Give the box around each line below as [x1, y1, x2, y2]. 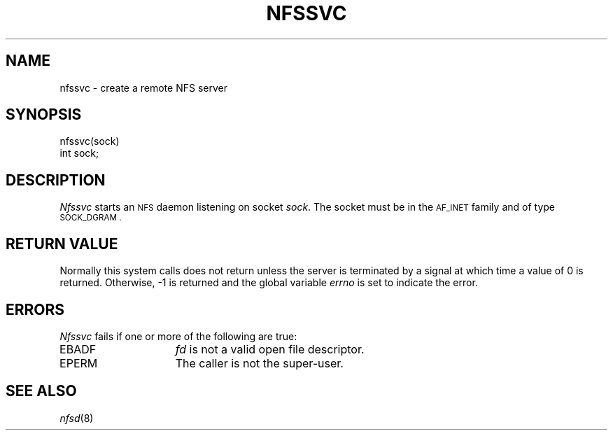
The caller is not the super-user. [175, 356, 344, 370]
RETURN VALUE [6, 234, 118, 253]
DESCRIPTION [6, 171, 106, 189]
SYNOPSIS [6, 106, 82, 124]
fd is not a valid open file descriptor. [175, 342, 365, 356]
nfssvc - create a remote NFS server [59, 81, 227, 94]
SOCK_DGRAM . [59, 213, 122, 223]
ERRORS [6, 300, 65, 318]
